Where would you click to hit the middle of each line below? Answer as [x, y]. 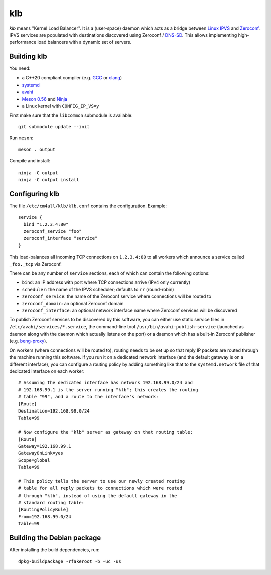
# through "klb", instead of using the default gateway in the [98, 495]
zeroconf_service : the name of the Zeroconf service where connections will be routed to [117, 296]
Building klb [28, 57]
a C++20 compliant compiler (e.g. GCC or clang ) [72, 77]
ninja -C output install [49, 179]
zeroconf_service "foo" [53, 231]
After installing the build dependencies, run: [54, 550]
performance [23, 42]
